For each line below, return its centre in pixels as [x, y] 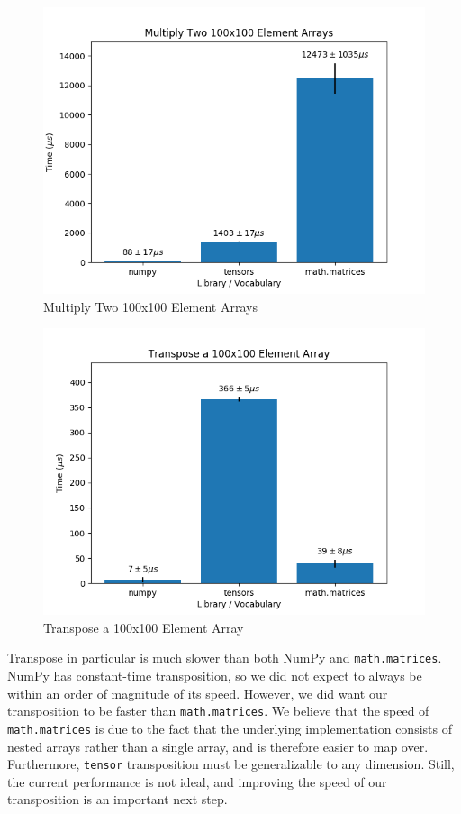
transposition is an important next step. [118, 799]
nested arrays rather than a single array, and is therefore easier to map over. [218, 746]
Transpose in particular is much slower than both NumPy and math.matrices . [225, 658]
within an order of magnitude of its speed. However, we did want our [198, 693]
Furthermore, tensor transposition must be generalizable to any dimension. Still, [231, 764]
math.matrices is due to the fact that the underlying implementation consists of [230, 728]
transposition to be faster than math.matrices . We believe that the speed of [218, 711]
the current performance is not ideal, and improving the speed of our [197, 781]
